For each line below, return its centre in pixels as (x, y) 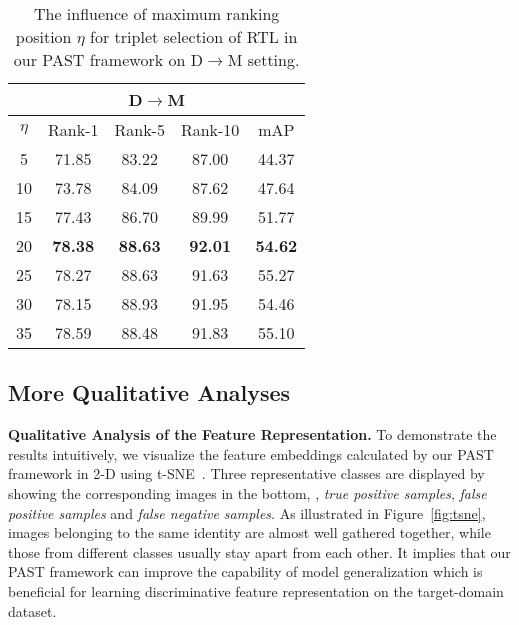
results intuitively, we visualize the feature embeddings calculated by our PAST (251, 453)
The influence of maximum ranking (156, 13)
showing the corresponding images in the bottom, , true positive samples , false (247, 492)
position (43, 36)
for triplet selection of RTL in (194, 36)
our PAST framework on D (108, 59)
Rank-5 (139, 129)
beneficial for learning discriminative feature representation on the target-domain (256, 590)
